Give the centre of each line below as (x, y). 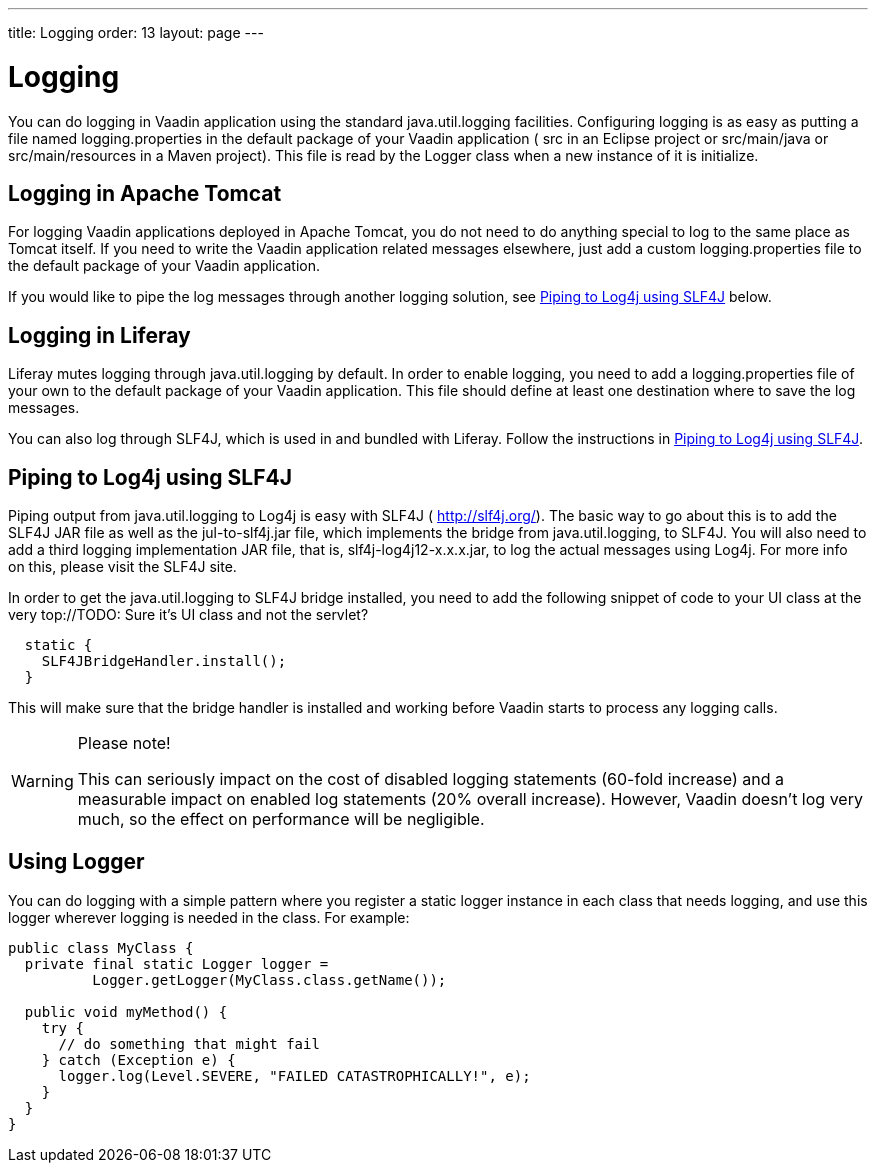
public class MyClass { (101, 947)
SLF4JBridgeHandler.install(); (164, 661)
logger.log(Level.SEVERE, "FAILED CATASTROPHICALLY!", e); (294, 1075)
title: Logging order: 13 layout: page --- (136, 32)
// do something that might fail (189, 1043)
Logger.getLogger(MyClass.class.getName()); (269, 979)
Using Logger (76, 862)
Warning (42, 781)
